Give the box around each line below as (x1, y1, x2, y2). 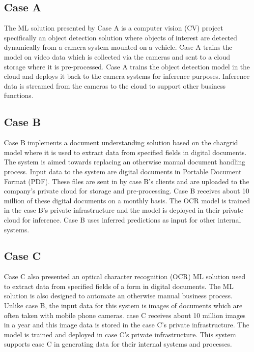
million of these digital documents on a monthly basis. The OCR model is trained (4, 195, 250, 205)
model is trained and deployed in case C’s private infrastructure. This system (4, 329, 236, 339)
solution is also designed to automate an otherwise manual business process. (4, 290, 233, 301)
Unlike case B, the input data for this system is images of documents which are (4, 300, 243, 311)
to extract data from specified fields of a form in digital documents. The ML (4, 281, 234, 291)
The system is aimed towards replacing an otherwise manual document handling (4, 157, 246, 167)
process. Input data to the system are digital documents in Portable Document (4, 166, 242, 176)
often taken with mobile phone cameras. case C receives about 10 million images (4, 310, 246, 320)
